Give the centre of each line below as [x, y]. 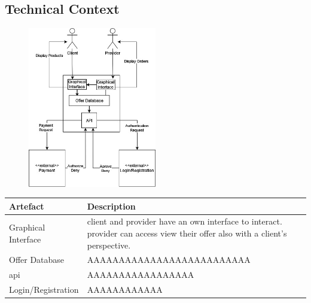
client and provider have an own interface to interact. [185, 221]
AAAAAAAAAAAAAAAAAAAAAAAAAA [169, 260]
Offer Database [37, 260]
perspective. [109, 245]
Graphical [27, 227]
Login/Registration [44, 290]
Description [111, 206]
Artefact [27, 206]
